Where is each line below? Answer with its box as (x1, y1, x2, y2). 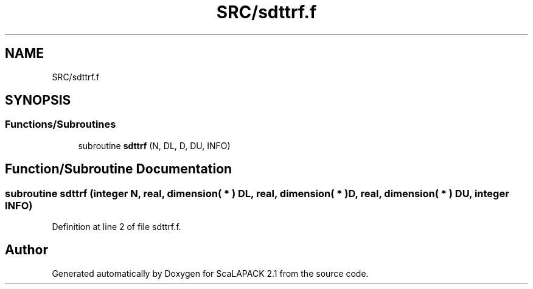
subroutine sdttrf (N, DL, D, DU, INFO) (78, 140, 231, 151)
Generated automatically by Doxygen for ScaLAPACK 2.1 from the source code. (52, 268, 369, 279)
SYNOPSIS (5, 92, 71, 108)
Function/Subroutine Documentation (5, 161, 232, 177)
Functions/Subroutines (5, 118, 116, 131)
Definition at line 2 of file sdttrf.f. (52, 221, 181, 232)
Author (5, 242, 48, 258)
